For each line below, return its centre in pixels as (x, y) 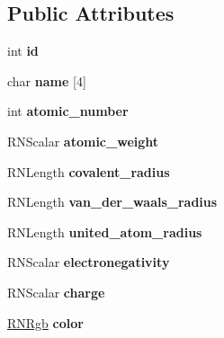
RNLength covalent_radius (89, 171)
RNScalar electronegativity (89, 262)
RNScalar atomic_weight (83, 141)
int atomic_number (68, 111)
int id (23, 51)
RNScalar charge (56, 292)
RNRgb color (45, 322)
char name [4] (47, 80)
